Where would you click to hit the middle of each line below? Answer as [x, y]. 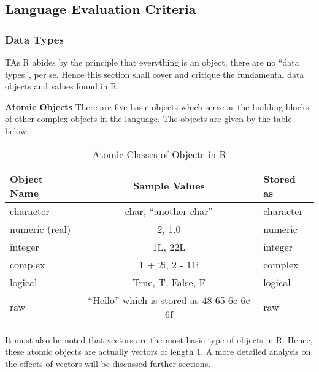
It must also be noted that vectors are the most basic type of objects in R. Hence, [159, 339]
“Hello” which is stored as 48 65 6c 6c [169, 300]
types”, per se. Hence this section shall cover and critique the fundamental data [155, 74]
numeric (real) [40, 229]
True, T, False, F [169, 282]
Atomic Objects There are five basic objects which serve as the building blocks [157, 106]
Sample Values [169, 186]
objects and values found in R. [62, 86]
